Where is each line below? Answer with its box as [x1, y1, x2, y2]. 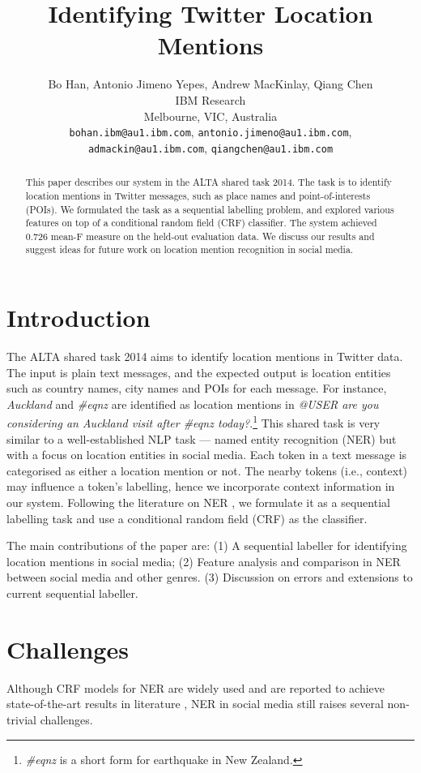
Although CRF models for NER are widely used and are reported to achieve [6, 679, 385, 696]
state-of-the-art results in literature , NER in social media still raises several [6, 695, 384, 712]
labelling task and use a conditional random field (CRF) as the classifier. [6, 509, 368, 526]
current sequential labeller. [6, 585, 138, 602]
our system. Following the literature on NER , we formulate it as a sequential [6, 494, 390, 511]
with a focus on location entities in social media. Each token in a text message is [6, 446, 407, 463]
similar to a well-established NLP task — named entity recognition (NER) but [6, 430, 397, 447]
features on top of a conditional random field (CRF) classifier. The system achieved [25, 216, 377, 230]
